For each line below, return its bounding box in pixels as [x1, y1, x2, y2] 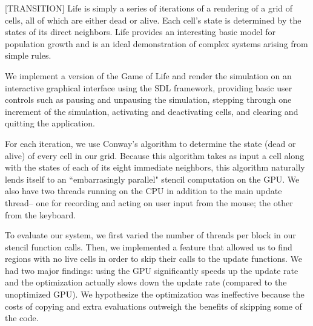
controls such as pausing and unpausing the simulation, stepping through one [5, 93, 292, 106]
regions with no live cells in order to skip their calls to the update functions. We [5, 252, 302, 265]
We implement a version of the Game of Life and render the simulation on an [5, 69, 292, 82]
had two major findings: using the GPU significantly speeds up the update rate [5, 264, 298, 276]
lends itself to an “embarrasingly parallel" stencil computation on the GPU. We [5, 172, 300, 185]
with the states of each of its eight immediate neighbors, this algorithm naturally [5, 161, 305, 174]
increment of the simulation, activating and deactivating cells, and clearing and [5, 105, 298, 117]
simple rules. [5, 49, 51, 62]
